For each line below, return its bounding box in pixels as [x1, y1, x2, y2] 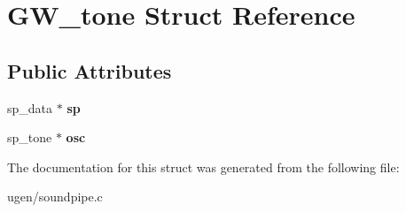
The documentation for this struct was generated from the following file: [7, 157, 400, 176]
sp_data [7, 98, 53, 117]
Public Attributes [7, 57, 172, 84]
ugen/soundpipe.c [7, 187, 103, 206]
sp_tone [7, 128, 52, 147]
